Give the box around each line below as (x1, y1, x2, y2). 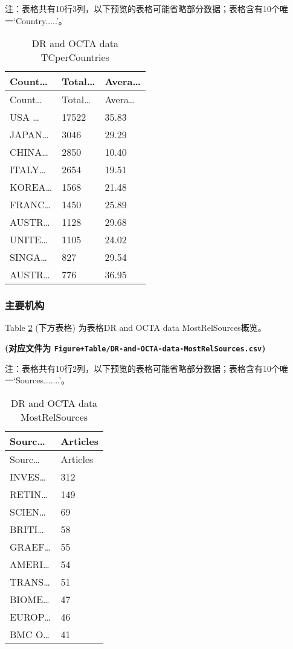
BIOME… (10, 592, 50, 606)
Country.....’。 (15, 14, 67, 27)
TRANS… (10, 574, 50, 589)
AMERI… (10, 557, 50, 571)
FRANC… (10, 197, 51, 212)
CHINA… (10, 145, 49, 159)
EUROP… (10, 609, 51, 624)
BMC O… (10, 627, 50, 641)
